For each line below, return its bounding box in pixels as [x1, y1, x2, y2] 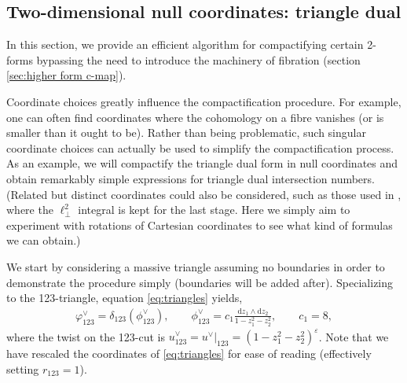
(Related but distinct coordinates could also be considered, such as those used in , [6, 186, 401, 202]
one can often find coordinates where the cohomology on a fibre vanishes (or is [6, 109, 384, 125]
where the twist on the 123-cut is [6, 328, 165, 344]
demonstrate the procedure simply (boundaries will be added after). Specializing [6, 274, 394, 290]
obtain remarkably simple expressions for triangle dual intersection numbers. [6, 170, 375, 186]
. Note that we [318, 328, 389, 344]
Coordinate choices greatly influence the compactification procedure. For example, [6, 93, 401, 109]
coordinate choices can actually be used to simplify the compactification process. [6, 139, 394, 156]
